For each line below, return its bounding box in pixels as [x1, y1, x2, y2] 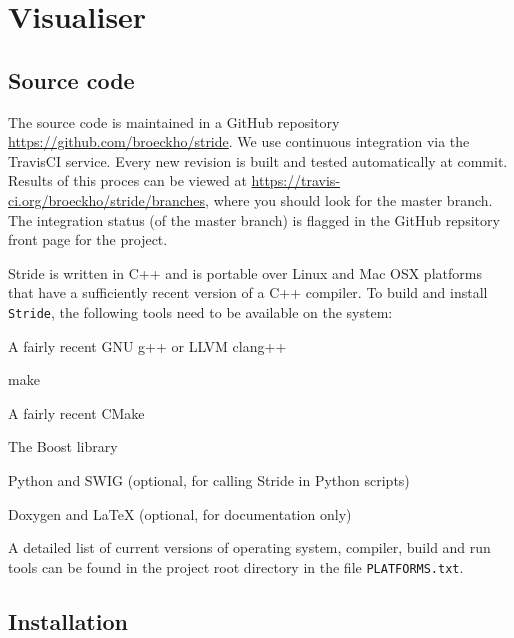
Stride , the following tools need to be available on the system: [8, 301, 393, 322]
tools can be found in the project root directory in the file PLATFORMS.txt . [8, 556, 464, 577]
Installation [8, 605, 128, 636]
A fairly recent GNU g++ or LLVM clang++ [8, 335, 287, 356]
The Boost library [8, 436, 118, 457]
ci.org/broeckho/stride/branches [8, 189, 206, 210]
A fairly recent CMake [8, 402, 145, 423]
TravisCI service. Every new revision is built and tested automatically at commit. [8, 150, 508, 171]
